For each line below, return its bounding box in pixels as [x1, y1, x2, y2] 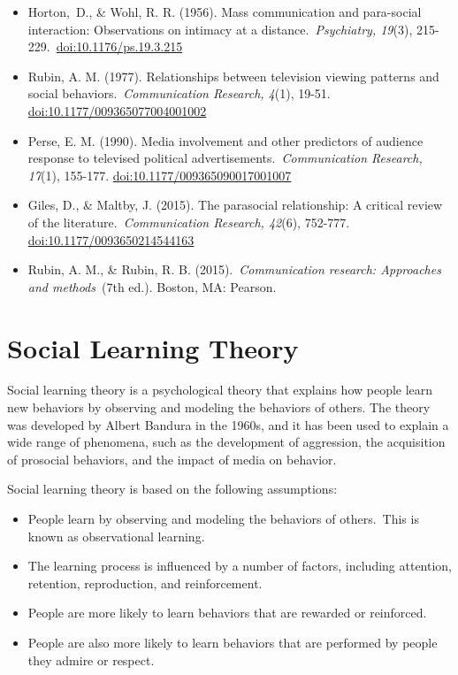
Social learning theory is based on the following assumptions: [7, 479, 338, 498]
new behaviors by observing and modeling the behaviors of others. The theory [7, 398, 431, 417]
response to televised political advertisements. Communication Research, [27, 149, 423, 167]
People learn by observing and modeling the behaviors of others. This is [27, 510, 419, 527]
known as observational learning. [27, 526, 205, 545]
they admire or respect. [27, 650, 155, 669]
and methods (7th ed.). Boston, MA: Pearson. [27, 277, 277, 295]
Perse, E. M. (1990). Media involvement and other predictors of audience [27, 131, 424, 150]
